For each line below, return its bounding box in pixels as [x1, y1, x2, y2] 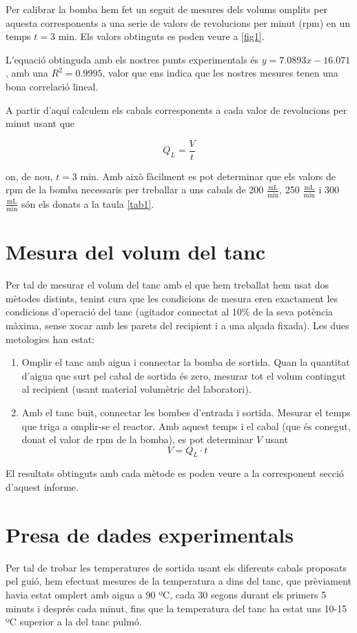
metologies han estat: [6, 331, 95, 346]
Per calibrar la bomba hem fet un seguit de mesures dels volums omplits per [6, 2, 328, 16]
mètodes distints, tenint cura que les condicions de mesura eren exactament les [6, 291, 338, 305]
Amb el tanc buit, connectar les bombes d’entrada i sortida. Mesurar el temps [21, 405, 351, 419]
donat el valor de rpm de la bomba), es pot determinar [21, 432, 254, 447]
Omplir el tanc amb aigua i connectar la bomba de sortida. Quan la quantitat [21, 355, 350, 369]
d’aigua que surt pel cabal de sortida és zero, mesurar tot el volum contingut [21, 368, 346, 382]
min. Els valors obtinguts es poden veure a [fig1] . [58, 29, 265, 43]
